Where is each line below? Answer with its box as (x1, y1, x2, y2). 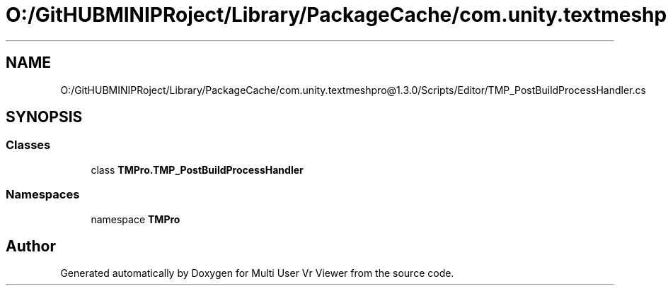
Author (6, 237, 56, 255)
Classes (6, 138, 51, 153)
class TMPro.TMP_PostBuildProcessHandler (91, 163, 304, 176)
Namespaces (6, 187, 80, 202)
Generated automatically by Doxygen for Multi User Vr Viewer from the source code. (60, 267, 454, 280)
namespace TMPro (91, 213, 180, 225)
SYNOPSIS (6, 108, 83, 126)
